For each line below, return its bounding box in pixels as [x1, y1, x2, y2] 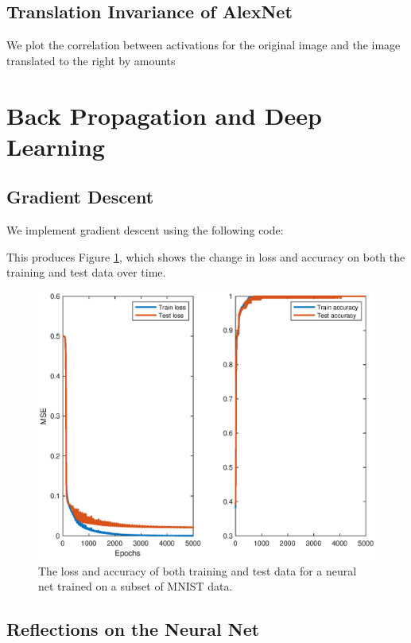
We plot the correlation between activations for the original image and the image [6, 37, 401, 53]
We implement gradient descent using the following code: [6, 222, 284, 238]
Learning [6, 130, 105, 162]
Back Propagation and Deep [6, 99, 322, 131]
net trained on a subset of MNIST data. [38, 578, 233, 595]
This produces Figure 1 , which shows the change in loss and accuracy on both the [6, 248, 405, 265]
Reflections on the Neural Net [6, 617, 260, 641]
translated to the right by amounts [6, 52, 176, 68]
